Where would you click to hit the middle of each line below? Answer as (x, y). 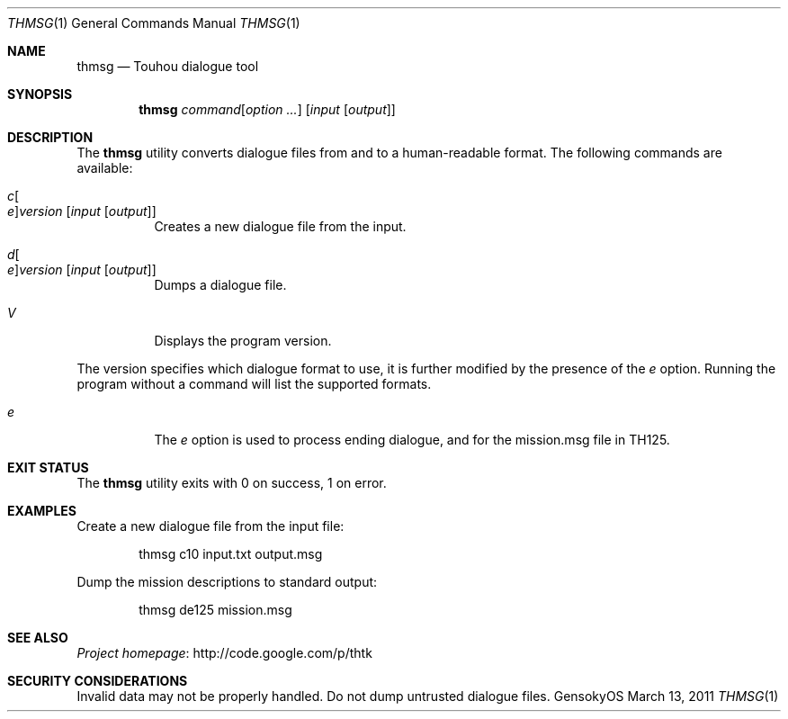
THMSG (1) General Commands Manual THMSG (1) (154, 23)
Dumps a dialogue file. (220, 285)
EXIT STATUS (48, 467)
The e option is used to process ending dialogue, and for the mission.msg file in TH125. (412, 440)
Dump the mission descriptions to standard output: (227, 582)
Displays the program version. (243, 341)
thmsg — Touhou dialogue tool (168, 66)
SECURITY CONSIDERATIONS (98, 681)
